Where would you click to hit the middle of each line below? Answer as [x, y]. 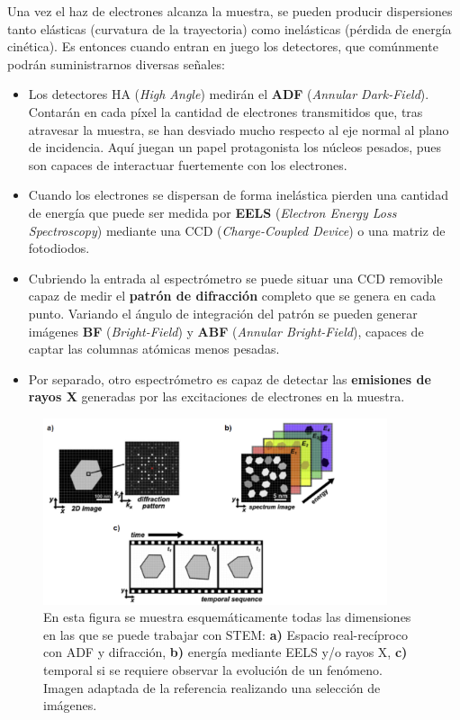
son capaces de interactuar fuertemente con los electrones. [188, 164]
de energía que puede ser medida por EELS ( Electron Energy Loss [212, 212]
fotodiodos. [59, 248]
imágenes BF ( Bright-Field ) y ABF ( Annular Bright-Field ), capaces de [226, 331]
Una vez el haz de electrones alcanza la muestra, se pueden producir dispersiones [230, 11]
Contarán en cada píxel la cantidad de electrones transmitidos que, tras [225, 111]
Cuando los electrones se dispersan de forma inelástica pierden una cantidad [238, 195]
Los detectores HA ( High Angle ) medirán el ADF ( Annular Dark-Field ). [229, 94]
